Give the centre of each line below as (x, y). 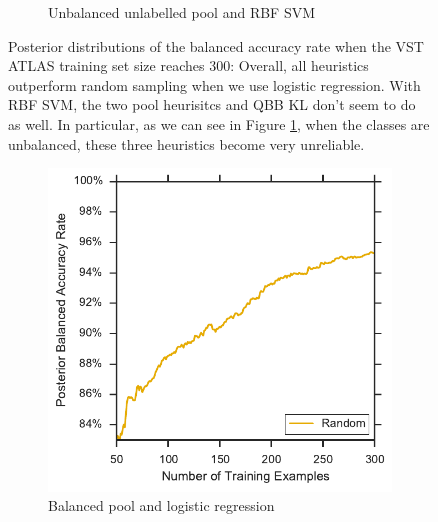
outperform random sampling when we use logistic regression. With (214, 84)
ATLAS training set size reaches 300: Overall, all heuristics (188, 65)
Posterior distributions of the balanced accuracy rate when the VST (216, 45)
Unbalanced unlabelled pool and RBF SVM (182, 12)
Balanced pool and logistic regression (161, 505)
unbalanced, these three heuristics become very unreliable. (186, 143)
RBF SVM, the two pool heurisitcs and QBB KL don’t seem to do (212, 104)
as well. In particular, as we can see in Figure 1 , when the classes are (219, 123)
